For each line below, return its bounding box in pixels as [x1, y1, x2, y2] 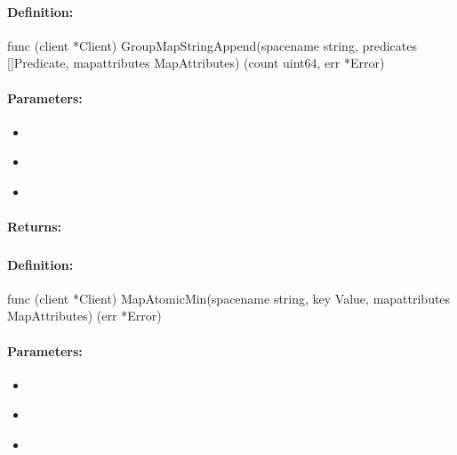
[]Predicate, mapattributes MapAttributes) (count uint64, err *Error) [7, 53, 385, 72]
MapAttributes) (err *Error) [7, 306, 162, 325]
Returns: [7, 217, 62, 236]
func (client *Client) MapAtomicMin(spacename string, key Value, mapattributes [7, 288, 451, 307]
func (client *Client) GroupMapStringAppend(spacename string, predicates [7, 36, 417, 54]
